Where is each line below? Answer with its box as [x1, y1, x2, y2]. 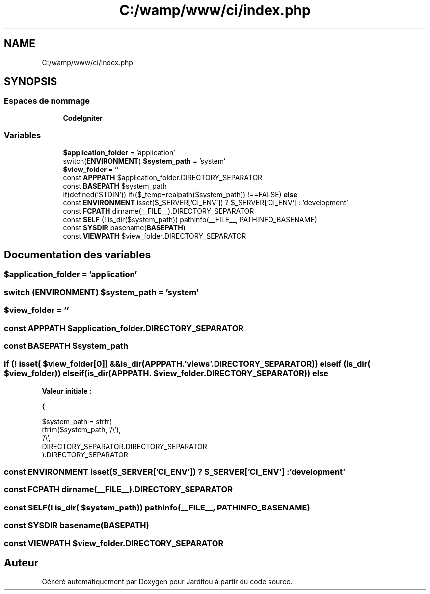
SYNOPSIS [4, 75, 57, 88]
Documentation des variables [4, 248, 151, 261]
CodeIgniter [63, 113, 103, 122]
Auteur [4, 556, 39, 569]
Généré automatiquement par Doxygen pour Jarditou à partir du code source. [42, 577, 293, 586]
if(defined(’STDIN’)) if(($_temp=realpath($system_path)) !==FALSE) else [63, 190, 297, 198]
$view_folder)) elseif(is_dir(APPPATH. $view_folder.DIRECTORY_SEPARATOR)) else [4, 368, 329, 379]
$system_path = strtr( [42, 417, 112, 425]
